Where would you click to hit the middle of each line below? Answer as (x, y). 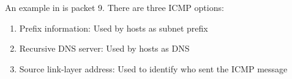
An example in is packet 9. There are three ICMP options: (114, 7)
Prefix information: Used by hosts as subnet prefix (114, 28)
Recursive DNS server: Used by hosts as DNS (104, 48)
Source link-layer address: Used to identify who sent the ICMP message (153, 68)
